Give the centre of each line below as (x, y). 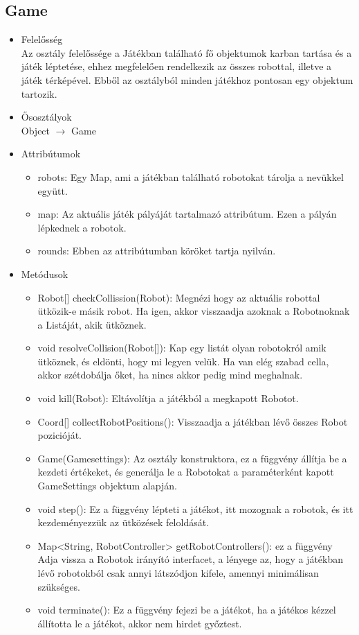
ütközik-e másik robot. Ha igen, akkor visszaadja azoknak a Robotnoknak (194, 311)
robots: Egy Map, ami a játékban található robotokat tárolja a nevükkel (191, 176)
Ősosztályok (46, 117)
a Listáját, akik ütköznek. (92, 324)
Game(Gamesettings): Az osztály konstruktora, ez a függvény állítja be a (192, 458)
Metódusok (45, 273)
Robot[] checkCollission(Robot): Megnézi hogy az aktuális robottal (179, 297)
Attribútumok (51, 154)
